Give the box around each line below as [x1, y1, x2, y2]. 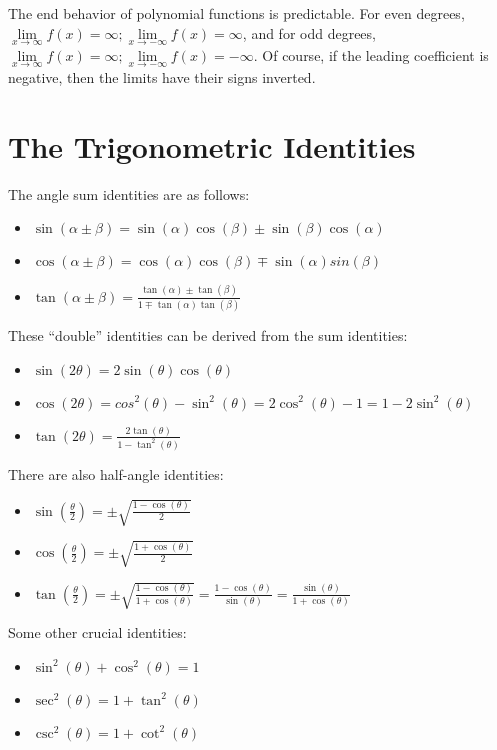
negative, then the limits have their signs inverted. [8, 67, 316, 88]
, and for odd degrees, [242, 22, 376, 43]
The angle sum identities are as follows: [8, 183, 250, 204]
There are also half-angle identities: [8, 463, 224, 484]
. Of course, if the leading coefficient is [253, 44, 489, 65]
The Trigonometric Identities [8, 125, 416, 166]
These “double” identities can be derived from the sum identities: [8, 324, 408, 345]
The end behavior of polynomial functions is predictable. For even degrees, [8, 3, 465, 23]
